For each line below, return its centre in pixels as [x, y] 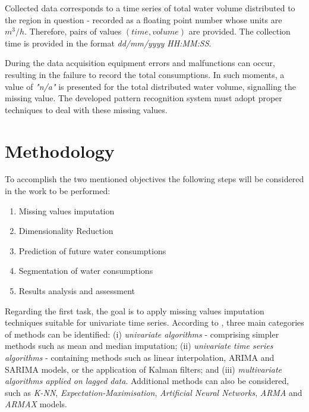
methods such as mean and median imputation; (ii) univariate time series [139, 346]
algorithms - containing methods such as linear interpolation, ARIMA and [140, 357]
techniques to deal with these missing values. [86, 109]
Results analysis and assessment [77, 291]
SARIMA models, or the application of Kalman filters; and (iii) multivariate [144, 369]
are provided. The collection [239, 31]
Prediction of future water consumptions [92, 250]
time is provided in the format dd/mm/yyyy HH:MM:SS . [108, 43]
